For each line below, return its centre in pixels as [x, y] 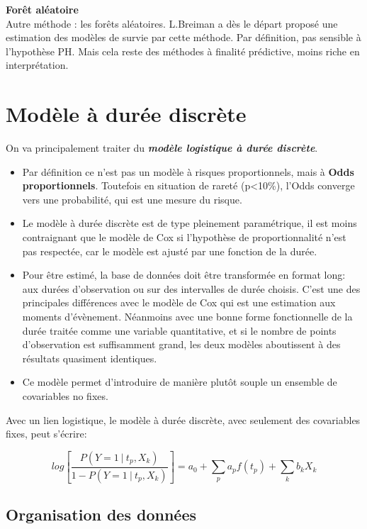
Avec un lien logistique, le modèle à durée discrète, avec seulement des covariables [183, 419]
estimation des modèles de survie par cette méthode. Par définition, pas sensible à [183, 37]
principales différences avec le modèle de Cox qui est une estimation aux [179, 302]
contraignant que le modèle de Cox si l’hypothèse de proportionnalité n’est [184, 237]
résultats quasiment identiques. [90, 358]
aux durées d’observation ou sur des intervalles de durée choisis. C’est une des [191, 288]
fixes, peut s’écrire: [46, 434]
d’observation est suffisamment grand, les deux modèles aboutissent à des [181, 344]
